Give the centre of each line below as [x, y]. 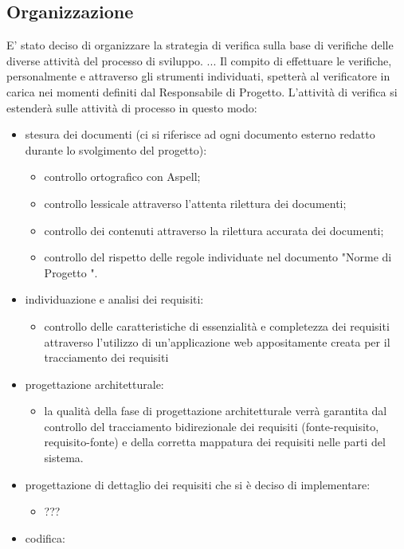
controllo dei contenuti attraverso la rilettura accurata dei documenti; [214, 230]
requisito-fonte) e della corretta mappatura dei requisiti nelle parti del [215, 442]
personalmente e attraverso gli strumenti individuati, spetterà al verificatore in [198, 76]
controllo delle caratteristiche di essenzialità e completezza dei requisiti [217, 325]
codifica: [45, 537]
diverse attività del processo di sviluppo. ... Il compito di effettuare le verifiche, [199, 60]
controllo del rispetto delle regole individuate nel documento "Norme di [218, 257]
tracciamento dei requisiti [106, 357]
